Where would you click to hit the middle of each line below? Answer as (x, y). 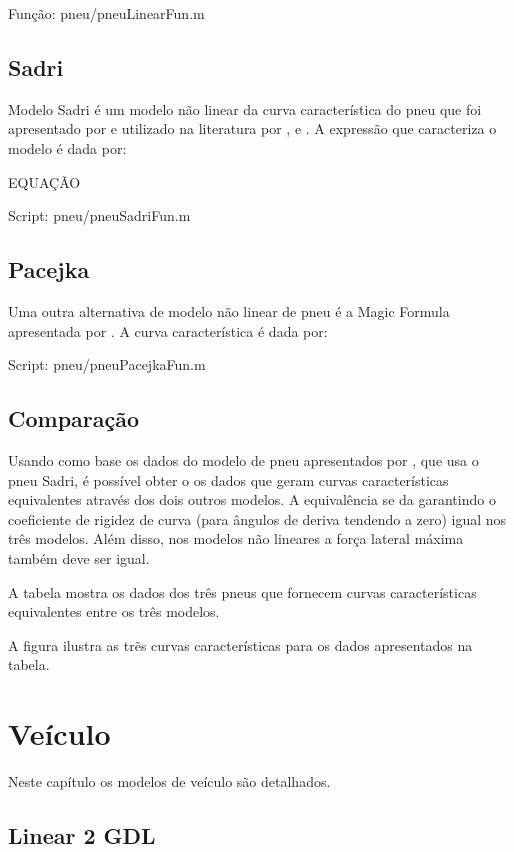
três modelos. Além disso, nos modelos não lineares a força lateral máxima (236, 538)
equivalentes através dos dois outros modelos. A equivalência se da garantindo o (252, 499)
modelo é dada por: (67, 147)
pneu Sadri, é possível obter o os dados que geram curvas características (228, 479)
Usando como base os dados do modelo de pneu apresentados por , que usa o (243, 459)
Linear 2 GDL (82, 835)
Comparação (74, 418)
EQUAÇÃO (44, 181)
